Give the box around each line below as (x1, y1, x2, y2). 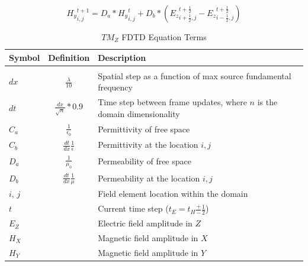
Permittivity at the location (98, 138, 198, 151)
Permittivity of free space (98, 122, 190, 135)
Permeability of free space (98, 154, 191, 167)
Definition (48, 51, 90, 63)
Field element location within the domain (98, 187, 248, 200)
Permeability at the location (98, 171, 200, 184)
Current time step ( (98, 202, 169, 215)
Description (98, 51, 146, 63)
